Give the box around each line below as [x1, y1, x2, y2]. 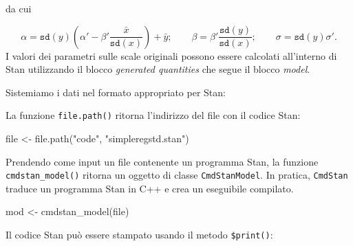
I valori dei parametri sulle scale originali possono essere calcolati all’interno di [6, 48, 337, 63]
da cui [6, 1, 32, 15]
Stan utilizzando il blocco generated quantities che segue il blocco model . [6, 62, 310, 76]
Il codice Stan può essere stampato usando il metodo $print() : [6, 227, 273, 242]
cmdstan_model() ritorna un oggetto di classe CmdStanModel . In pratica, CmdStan [6, 168, 348, 182]
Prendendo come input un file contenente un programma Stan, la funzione [6, 154, 319, 168]
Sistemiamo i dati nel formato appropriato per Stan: [6, 85, 226, 99]
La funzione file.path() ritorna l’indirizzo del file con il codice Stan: [6, 108, 301, 122]
